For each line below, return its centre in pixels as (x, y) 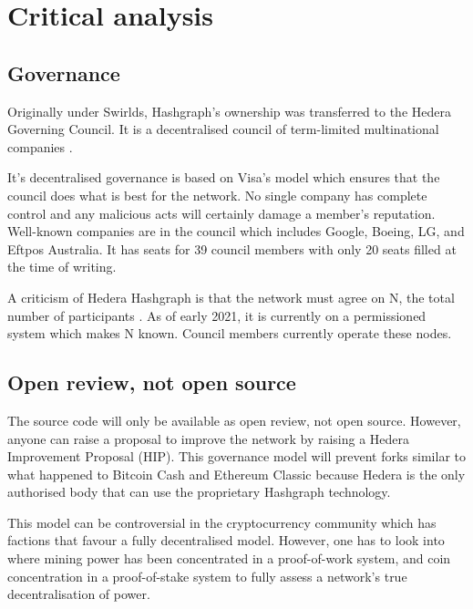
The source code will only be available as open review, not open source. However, (234, 420)
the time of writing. (62, 267)
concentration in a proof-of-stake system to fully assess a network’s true (207, 576)
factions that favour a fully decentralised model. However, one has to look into (226, 540)
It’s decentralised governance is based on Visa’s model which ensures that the (224, 177)
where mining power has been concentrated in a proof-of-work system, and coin (229, 558)
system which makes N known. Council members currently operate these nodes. (230, 333)
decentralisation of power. (79, 594)
